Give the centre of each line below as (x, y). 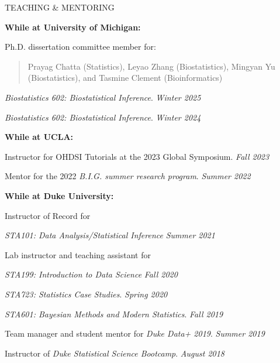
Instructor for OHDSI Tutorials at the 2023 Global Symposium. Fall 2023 (137, 156)
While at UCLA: (39, 137)
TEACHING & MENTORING (60, 7)
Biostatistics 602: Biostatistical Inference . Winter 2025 (103, 97)
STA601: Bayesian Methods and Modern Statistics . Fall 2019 (114, 314)
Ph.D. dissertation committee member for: (80, 47)
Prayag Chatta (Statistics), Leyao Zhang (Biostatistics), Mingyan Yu (151, 66)
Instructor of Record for (48, 215)
